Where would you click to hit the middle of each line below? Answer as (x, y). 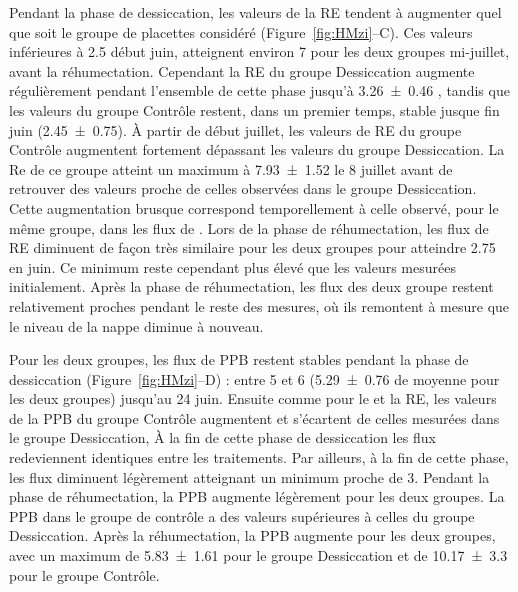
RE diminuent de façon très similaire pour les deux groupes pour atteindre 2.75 (252, 247)
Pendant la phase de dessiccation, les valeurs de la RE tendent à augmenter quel (255, 12)
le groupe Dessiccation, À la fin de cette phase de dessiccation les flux (222, 437)
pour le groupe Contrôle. (84, 574)
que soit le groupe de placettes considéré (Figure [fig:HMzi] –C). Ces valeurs (241, 31)
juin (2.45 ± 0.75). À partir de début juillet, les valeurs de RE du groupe (235, 129)
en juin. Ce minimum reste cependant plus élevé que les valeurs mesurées (232, 266)
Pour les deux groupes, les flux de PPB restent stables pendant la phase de (239, 359)
